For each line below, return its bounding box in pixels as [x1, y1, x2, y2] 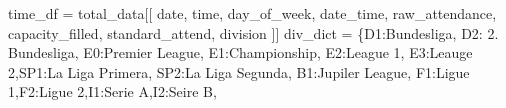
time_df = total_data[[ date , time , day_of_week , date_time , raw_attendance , [8, 3, 497, 23]
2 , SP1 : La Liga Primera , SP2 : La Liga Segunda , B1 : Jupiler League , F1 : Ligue [8, 61, 470, 82]
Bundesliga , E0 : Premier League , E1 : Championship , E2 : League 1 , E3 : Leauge [8, 42, 473, 63]
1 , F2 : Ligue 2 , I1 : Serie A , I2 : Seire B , [8, 81, 217, 102]
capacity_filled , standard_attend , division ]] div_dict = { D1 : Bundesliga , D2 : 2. [8, 22, 499, 43]
